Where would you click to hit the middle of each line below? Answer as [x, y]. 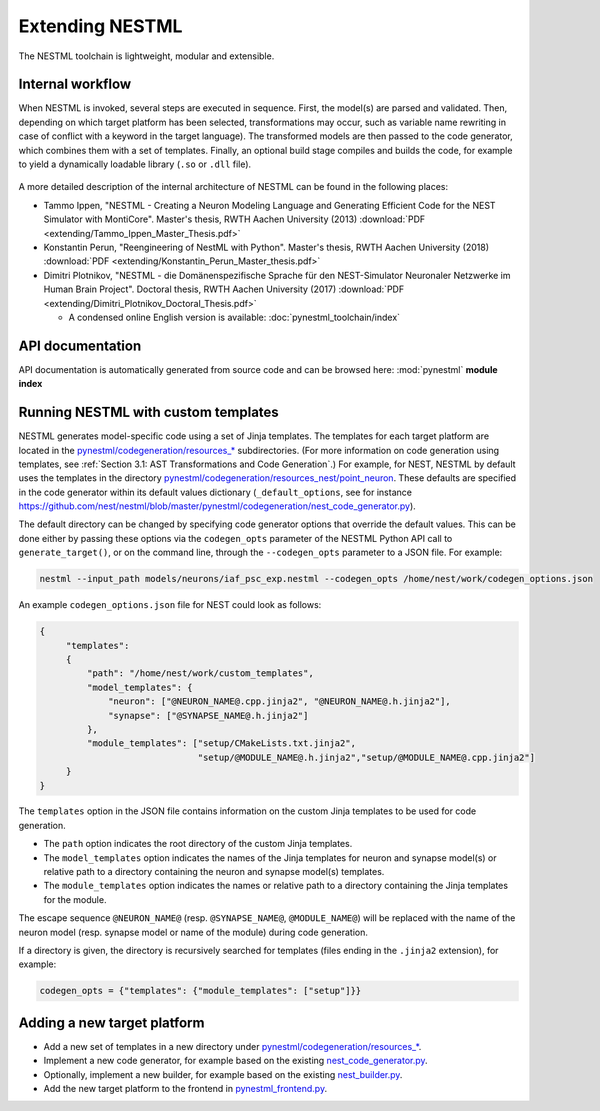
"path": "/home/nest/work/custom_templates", [200, 673]
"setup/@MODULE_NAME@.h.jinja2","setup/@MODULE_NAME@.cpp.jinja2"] [366, 757]
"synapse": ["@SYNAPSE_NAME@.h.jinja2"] [208, 715]
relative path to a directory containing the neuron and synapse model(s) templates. [214, 872]
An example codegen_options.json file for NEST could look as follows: [170, 605]
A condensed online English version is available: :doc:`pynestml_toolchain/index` [234, 317]
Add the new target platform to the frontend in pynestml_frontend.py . [185, 1089]
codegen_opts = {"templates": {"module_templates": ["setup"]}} [200, 991]
